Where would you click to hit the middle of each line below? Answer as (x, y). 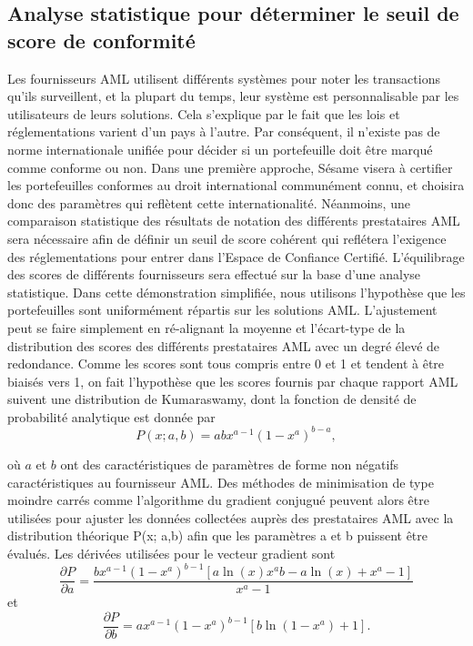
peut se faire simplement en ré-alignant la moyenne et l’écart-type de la (206, 327)
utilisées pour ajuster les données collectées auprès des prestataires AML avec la (231, 517)
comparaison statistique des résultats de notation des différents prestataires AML (234, 221)
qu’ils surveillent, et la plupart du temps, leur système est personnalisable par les (233, 96)
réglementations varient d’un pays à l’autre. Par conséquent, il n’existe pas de (224, 131)
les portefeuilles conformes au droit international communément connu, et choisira (236, 185)
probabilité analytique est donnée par (111, 416)
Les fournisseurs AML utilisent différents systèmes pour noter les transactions (224, 78)
